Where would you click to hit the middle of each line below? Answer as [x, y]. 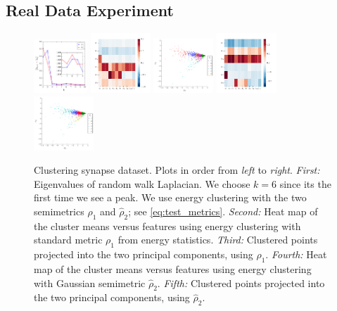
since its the [305, 183]
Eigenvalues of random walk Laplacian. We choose [142, 183]
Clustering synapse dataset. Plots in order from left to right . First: [177, 170]
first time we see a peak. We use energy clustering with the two [170, 197]
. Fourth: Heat [296, 254]
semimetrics [59, 211]
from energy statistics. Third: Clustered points [218, 240]
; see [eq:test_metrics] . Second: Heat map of [223, 211]
